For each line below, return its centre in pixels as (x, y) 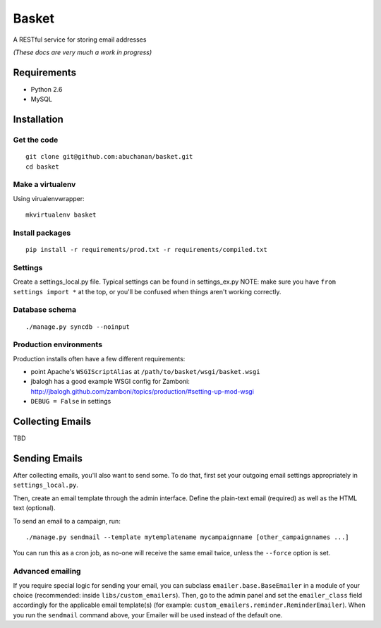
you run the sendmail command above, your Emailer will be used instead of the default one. (148, 615)
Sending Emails (48, 458)
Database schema (45, 310)
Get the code (36, 140)
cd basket (42, 167)
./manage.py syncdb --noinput (78, 327)
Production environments (58, 344)
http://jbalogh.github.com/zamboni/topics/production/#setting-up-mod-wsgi (142, 391)
